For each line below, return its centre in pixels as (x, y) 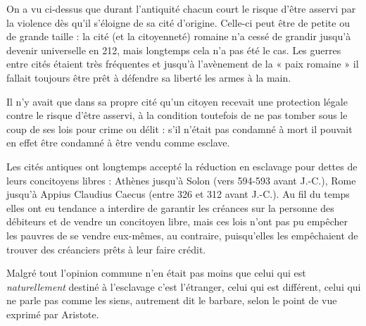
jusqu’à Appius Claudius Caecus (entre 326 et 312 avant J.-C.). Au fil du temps (178, 194)
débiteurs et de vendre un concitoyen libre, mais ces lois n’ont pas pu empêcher (177, 221)
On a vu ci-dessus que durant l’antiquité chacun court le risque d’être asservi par (181, 8)
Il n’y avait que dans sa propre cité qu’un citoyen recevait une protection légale (177, 101)
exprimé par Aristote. (53, 314)
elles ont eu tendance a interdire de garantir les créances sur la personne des (170, 207)
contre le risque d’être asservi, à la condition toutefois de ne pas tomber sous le (177, 115)
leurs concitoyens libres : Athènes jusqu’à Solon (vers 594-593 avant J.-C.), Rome (181, 180)
